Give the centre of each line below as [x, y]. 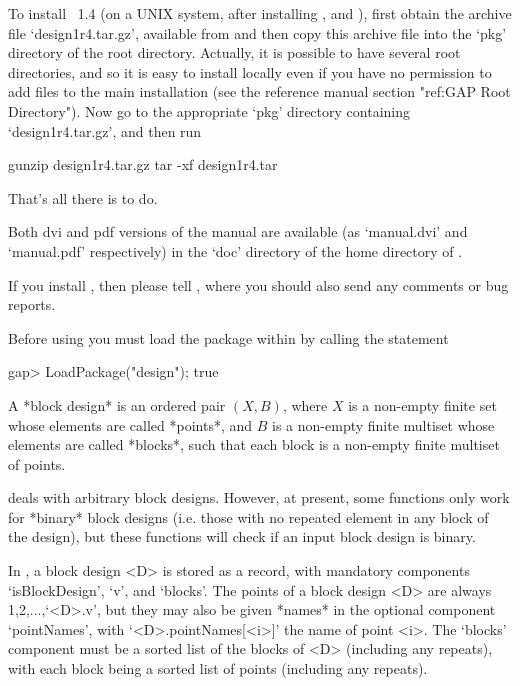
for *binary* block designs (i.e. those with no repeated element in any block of [248, 516]
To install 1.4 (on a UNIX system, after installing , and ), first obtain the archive [260, 13]
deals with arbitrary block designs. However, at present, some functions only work [259, 497]
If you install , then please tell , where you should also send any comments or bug [258, 284]
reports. [32, 304]
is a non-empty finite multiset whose [383, 424]
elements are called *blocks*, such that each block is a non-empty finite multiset [254, 444]
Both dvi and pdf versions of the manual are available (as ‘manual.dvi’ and [238, 231]
